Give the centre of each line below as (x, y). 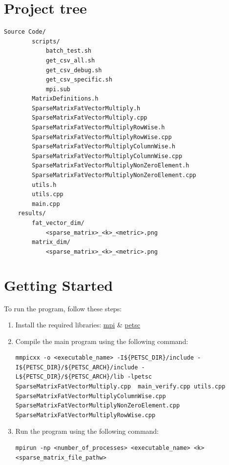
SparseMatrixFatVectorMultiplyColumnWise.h (104, 147)
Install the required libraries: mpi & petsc (78, 325)
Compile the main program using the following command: (102, 341)
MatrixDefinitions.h (65, 99)
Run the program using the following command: (87, 431)
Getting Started (59, 285)
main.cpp (46, 204)
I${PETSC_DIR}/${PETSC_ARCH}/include (77, 367)
